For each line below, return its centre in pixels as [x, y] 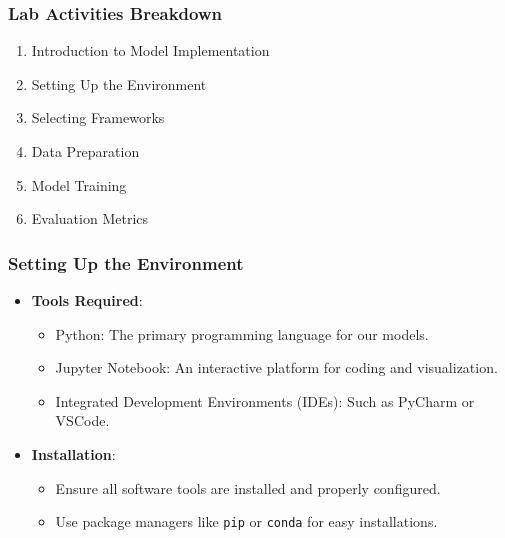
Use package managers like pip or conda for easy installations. [246, 521]
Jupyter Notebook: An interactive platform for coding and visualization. [276, 367]
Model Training [79, 184]
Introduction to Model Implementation [150, 50]
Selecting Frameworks [98, 117]
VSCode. [82, 420]
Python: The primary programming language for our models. [242, 333]
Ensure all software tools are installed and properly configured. [248, 487]
